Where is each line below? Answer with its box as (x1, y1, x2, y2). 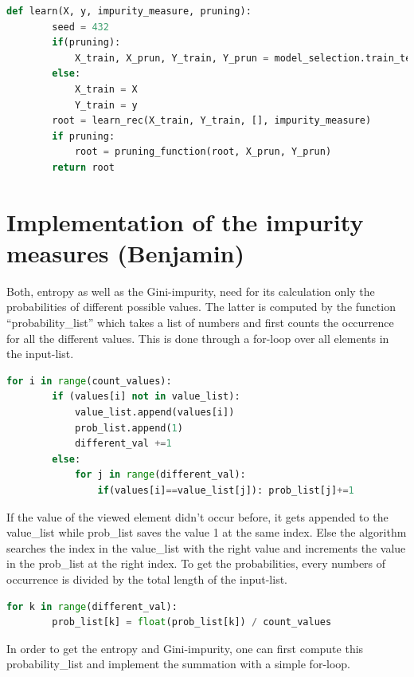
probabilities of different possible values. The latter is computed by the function (6, 298, 396, 315)
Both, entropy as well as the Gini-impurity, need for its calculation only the (6, 282, 375, 299)
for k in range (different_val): (6, 600, 178, 612)
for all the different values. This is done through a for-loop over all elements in (6, 329, 389, 346)
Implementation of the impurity (6, 205, 364, 238)
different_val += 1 (74, 438, 172, 450)
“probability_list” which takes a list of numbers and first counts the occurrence (6, 314, 394, 331)
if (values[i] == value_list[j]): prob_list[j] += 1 (97, 484, 354, 496)
